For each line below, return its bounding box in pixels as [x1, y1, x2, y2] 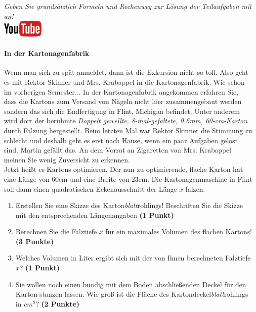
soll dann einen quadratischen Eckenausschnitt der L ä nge [4, 183, 177, 194]
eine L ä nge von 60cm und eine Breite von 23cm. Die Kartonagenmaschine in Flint [4, 173, 253, 184]
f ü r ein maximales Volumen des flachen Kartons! [105, 226, 252, 237]
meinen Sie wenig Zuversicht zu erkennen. [4, 154, 130, 164]
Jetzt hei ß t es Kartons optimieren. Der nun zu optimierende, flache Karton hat [4, 164, 243, 174]
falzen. [185, 183, 205, 194]
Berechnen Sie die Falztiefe [15, 226, 97, 237]
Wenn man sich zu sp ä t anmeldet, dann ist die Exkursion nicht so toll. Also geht [4, 67, 249, 77]
